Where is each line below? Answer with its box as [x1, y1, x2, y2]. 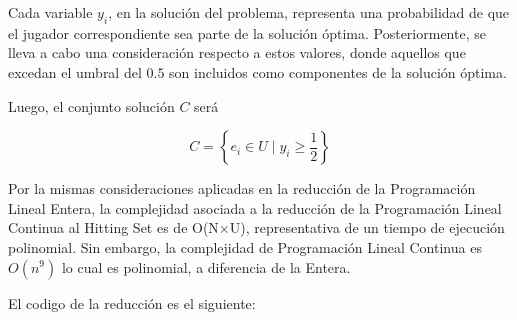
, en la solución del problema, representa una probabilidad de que [108, 2, 510, 22]
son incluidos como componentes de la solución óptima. [169, 61, 507, 82]
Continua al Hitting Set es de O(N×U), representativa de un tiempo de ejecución [8, 217, 505, 238]
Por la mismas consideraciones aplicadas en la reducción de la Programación [8, 178, 476, 199]
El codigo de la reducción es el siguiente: [8, 292, 256, 313]
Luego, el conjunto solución [8, 95, 175, 116]
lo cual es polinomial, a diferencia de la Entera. [61, 256, 351, 277]
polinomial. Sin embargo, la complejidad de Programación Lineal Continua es [8, 236, 482, 257]
